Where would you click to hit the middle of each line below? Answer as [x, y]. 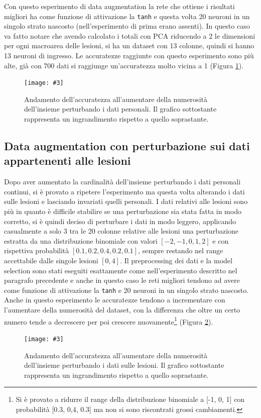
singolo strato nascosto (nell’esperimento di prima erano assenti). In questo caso [127, 26]
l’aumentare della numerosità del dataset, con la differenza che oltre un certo [122, 310]
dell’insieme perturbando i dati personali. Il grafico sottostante [120, 109]
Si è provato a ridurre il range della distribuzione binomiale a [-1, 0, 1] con [130, 399]
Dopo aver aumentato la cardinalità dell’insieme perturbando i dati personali [122, 182]
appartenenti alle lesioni [68, 161]
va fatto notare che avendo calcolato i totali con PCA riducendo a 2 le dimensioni [130, 35]
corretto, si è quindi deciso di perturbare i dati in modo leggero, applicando [120, 221]
